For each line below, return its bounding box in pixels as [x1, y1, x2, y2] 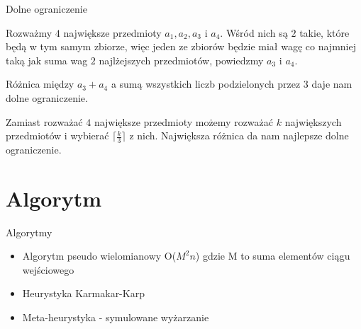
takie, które [299, 25, 350, 40]
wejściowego [22, 262, 74, 277]
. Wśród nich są [220, 25, 288, 40]
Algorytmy [6, 224, 52, 239]
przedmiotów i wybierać [6, 128, 109, 143]
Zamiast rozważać [6, 114, 83, 129]
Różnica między [6, 76, 74, 91]
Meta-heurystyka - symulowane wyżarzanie [22, 310, 209, 325]
